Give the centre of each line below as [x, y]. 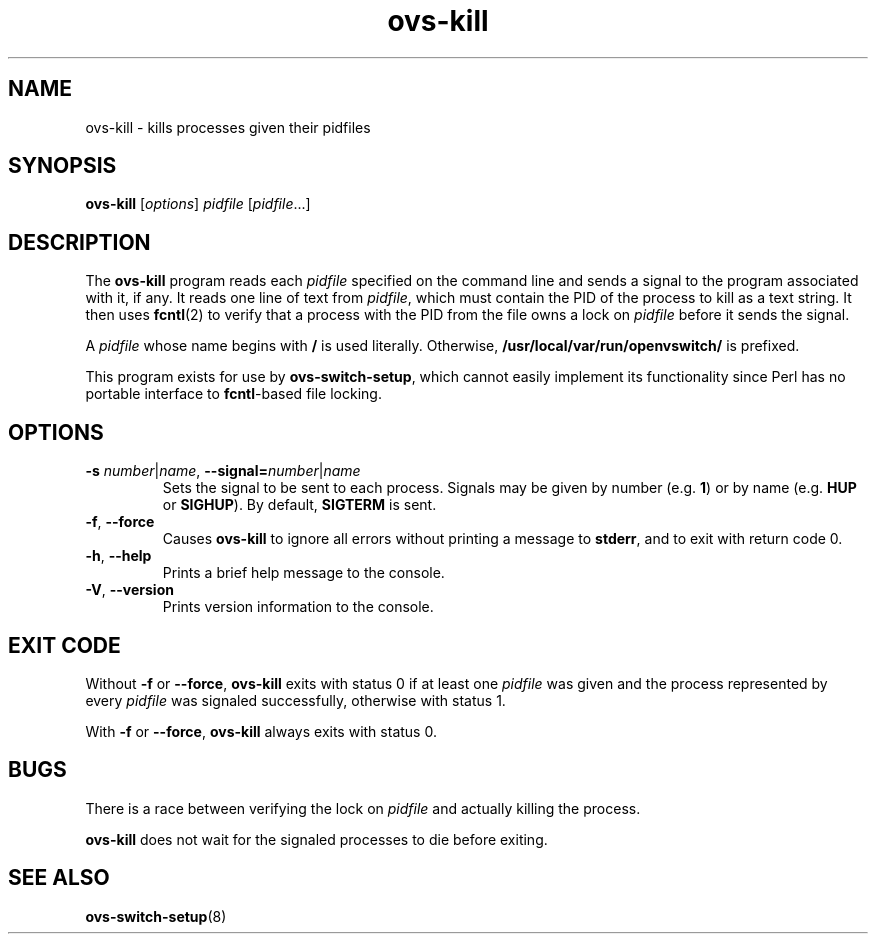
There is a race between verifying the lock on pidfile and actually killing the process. [363, 808]
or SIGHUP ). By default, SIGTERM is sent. [299, 505]
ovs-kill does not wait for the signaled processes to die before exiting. [316, 839]
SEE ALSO [59, 878]
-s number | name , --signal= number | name [223, 471]
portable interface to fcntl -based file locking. [233, 394]
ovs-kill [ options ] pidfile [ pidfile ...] [198, 204]
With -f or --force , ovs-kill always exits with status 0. [261, 731]
